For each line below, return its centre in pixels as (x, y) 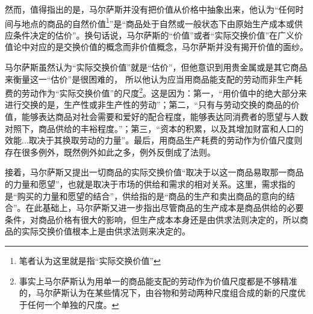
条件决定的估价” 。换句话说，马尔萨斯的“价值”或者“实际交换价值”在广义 (154, 35)
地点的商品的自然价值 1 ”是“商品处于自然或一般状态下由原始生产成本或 (158, 22)
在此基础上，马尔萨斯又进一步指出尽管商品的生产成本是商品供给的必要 (165, 208)
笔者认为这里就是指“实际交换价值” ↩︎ (90, 260)
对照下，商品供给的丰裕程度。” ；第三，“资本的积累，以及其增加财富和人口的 (154, 128)
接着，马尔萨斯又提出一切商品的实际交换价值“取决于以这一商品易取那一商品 (154, 172)
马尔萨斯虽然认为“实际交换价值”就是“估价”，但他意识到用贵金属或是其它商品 (156, 67)
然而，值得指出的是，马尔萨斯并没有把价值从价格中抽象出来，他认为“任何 (150, 9)
